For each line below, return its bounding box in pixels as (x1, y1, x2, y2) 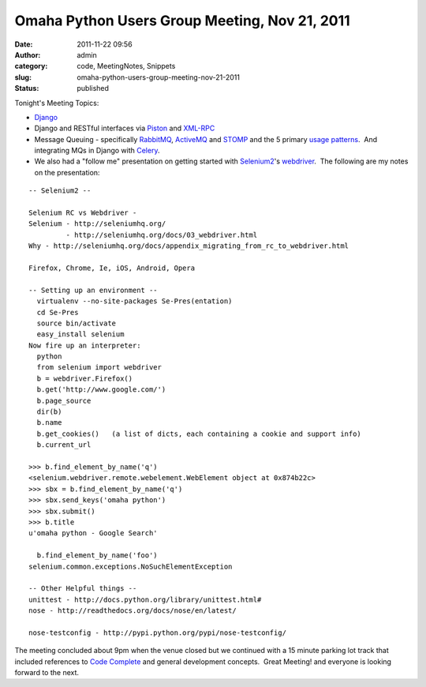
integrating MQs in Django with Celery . (34, 146, 160, 156)
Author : (14, 50, 41, 59)
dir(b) (36, 407, 62, 416)
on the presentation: (34, 167, 100, 177)
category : (14, 62, 48, 71)
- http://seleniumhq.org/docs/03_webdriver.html (65, 230, 258, 239)
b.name (36, 419, 62, 427)
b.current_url (36, 441, 92, 449)
